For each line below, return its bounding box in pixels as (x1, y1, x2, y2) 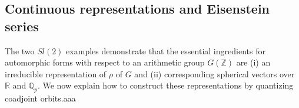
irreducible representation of (5, 67, 107, 80)
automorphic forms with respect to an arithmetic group (5, 56, 205, 68)
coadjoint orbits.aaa (5, 92, 76, 104)
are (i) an (236, 56, 271, 68)
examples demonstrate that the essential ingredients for (66, 44, 265, 57)
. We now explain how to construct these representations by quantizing (37, 79, 294, 91)
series (5, 17, 39, 35)
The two (5, 44, 35, 57)
